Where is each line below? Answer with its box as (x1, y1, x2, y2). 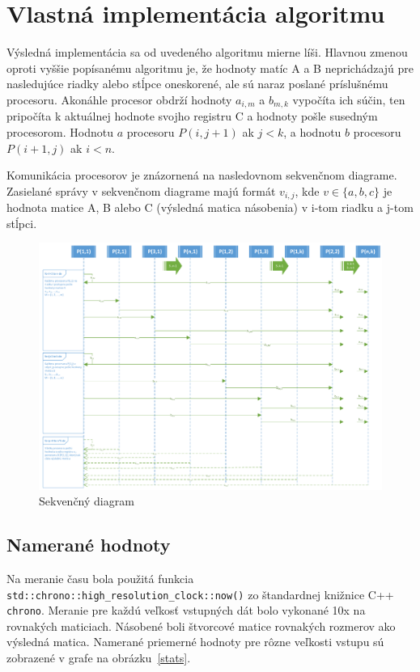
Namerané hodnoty (6, 532, 171, 557)
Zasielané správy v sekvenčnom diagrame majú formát (6, 182, 276, 199)
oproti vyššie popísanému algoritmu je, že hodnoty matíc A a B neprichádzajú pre (6, 59, 414, 76)
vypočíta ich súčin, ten (292, 91, 405, 108)
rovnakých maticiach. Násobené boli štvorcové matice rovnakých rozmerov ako (6, 617, 396, 634)
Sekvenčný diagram (39, 492, 134, 509)
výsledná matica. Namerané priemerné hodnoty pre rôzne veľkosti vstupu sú (6, 633, 384, 650)
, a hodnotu (283, 123, 342, 140)
